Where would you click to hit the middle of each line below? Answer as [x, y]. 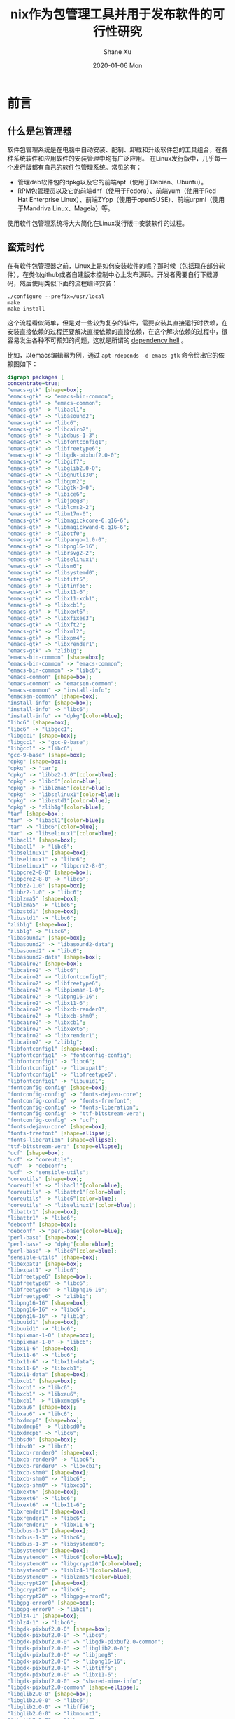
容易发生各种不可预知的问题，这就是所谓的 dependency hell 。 [97, 340]
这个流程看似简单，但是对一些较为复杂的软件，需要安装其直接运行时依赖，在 [117, 323]
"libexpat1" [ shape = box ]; [45, 1264]
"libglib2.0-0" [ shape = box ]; [50, 1694]
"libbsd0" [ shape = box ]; [42, 1440]
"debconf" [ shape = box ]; [42, 1225]
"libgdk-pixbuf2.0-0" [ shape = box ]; [59, 1629]
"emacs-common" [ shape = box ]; [50, 677]
